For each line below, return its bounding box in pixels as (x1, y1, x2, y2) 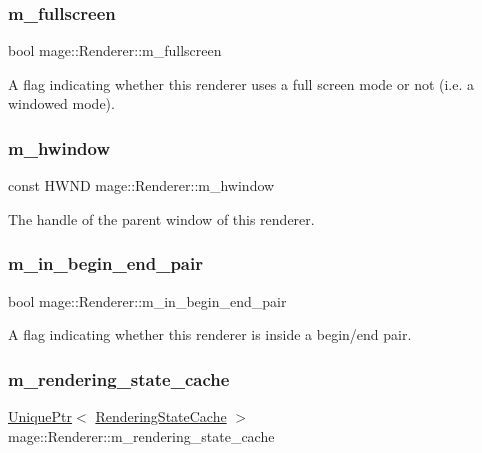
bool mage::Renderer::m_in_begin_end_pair (8, 290, 287, 311)
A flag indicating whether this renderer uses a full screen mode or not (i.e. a (8, 73, 475, 94)
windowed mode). (8, 93, 115, 114)
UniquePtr (8, 406, 73, 427)
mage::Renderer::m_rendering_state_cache (8, 425, 275, 446)
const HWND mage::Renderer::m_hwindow (8, 175, 275, 196)
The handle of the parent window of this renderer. (8, 208, 315, 229)
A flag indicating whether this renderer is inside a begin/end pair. (8, 324, 412, 345)
